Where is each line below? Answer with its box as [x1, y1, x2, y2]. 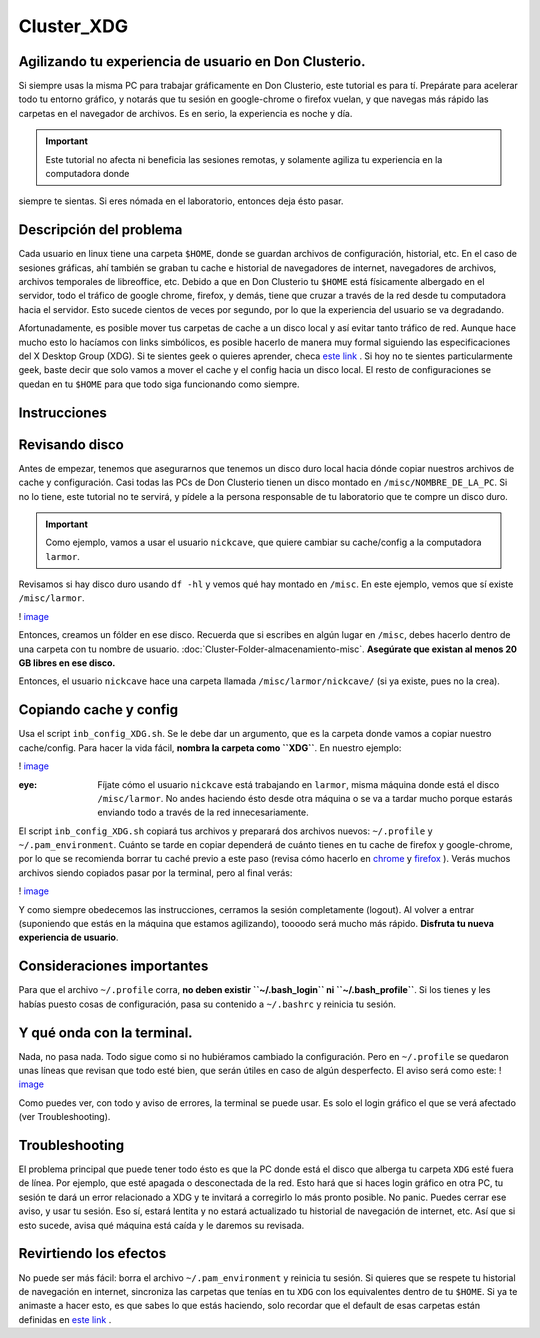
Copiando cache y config [18, 701, 179, 719]
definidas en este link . [18, 1313, 112, 1325]
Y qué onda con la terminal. [18, 1024, 194, 1041]
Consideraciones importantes [18, 958, 209, 975]
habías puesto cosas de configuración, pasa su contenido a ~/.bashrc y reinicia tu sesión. [18, 998, 397, 1010]
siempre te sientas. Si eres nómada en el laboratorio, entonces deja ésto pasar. [18, 195, 344, 207]
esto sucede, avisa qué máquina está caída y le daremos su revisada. [18, 1219, 305, 1231]
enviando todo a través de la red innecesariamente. [97, 806, 309, 819]
